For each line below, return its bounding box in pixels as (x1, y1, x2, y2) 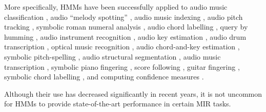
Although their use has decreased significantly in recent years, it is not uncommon (4, 88, 262, 99)
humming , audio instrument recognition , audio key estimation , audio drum (4, 31, 247, 42)
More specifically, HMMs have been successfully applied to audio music (4, 2, 228, 12)
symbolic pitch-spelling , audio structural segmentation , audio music (4, 51, 221, 62)
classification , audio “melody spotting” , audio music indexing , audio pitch (4, 11, 243, 22)
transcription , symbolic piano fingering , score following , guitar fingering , (4, 61, 240, 72)
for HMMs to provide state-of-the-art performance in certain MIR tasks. (4, 98, 231, 109)
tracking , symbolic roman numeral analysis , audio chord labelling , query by (4, 21, 248, 32)
